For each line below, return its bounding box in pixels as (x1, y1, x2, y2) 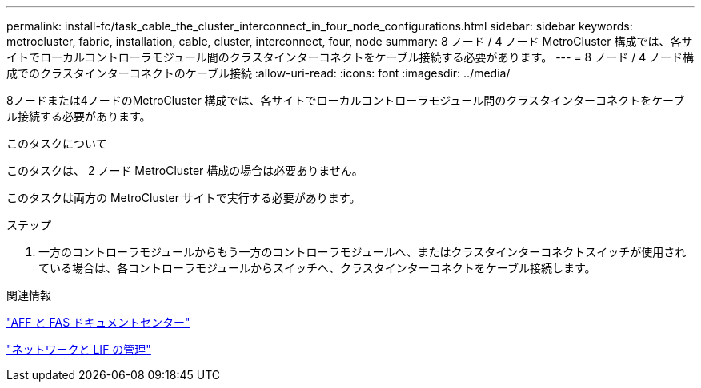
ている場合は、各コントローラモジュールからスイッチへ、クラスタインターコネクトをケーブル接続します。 (38, 261, 596, 275)
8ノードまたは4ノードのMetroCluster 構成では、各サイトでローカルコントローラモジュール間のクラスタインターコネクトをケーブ (6, 93, 685, 107)
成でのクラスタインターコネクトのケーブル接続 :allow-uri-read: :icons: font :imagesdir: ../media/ (6, 66, 511, 80)
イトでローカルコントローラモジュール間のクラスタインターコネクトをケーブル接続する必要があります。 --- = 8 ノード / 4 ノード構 (6, 50, 695, 64)
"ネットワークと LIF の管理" (6, 342, 151, 356)
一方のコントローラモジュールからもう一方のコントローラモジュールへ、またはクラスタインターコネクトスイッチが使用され (38, 245, 687, 259)
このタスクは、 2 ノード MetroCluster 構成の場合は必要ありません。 (6, 164, 363, 177)
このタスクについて (6, 137, 107, 150)
